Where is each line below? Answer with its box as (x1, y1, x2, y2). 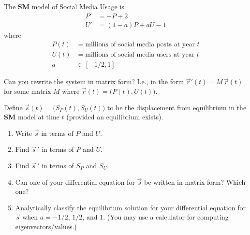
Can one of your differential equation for (15, 176, 135, 187)
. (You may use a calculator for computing (103, 212, 229, 222)
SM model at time (4, 112, 59, 122)
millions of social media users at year (85, 51, 195, 59)
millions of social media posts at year (85, 41, 195, 48)
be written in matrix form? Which (144, 176, 246, 187)
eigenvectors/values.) (15, 221, 77, 231)
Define (4, 102, 23, 112)
